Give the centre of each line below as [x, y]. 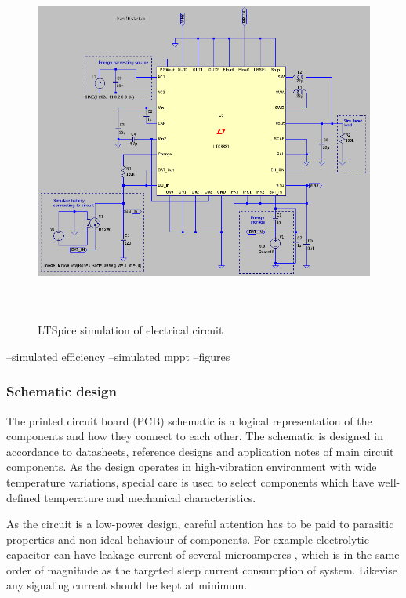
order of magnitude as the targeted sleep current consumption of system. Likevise [202, 569]
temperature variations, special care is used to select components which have [190, 481]
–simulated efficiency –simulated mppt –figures [118, 356]
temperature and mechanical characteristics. [150, 497]
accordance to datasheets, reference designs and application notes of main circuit [200, 451]
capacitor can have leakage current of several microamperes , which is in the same [203, 554]
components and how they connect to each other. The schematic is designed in [195, 436]
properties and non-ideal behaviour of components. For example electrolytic [188, 539]
